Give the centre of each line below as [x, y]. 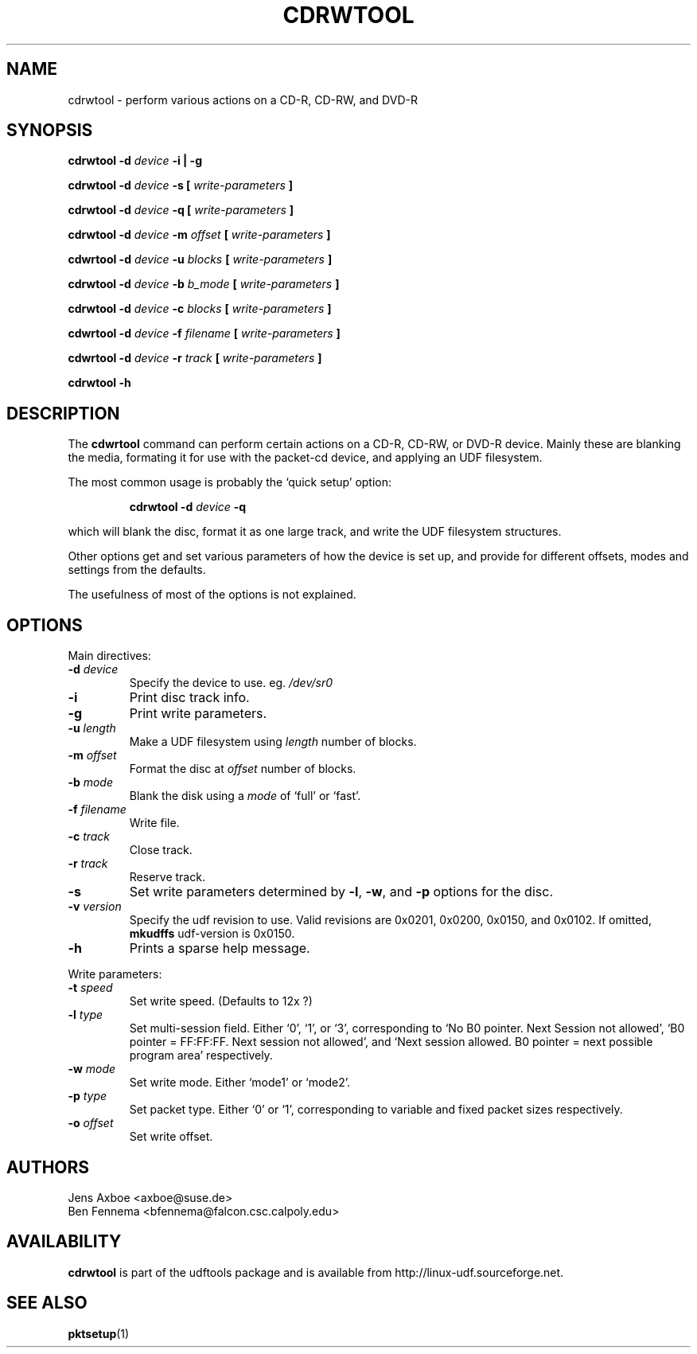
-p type [88, 1096]
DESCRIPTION [63, 413]
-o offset [91, 1123]
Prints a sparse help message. [220, 948]
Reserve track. [167, 877]
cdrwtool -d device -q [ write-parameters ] [181, 210]
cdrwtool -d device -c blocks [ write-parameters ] [200, 309]
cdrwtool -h [99, 383]
